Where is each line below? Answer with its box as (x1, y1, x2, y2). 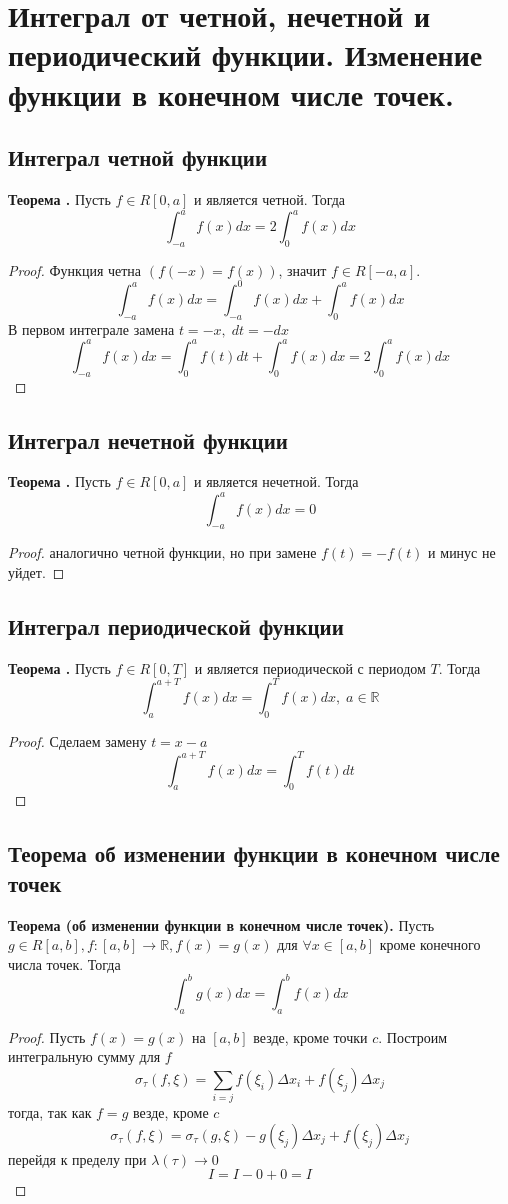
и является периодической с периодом (194, 657, 426, 678)
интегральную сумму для (8, 1046, 161, 1067)
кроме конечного (379, 934, 481, 955)
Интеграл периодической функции (8, 610, 344, 641)
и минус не (428, 542, 496, 563)
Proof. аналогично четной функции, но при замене (8, 542, 317, 563)
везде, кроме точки (253, 1026, 368, 1047)
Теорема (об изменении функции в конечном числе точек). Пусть (8, 914, 435, 935)
